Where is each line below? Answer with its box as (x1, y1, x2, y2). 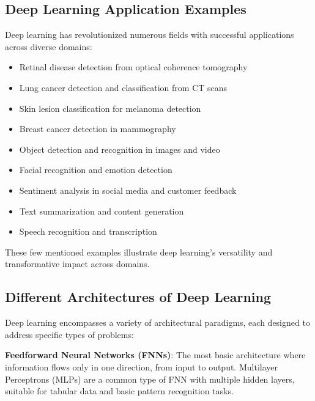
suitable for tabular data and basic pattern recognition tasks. (5, 384, 234, 397)
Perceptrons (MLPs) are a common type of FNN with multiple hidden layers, (5, 372, 295, 385)
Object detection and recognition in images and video (19, 142, 220, 155)
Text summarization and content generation (19, 204, 184, 217)
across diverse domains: (5, 40, 92, 53)
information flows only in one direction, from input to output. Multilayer (5, 360, 278, 373)
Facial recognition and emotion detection (19, 163, 172, 176)
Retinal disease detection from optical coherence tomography (19, 61, 248, 73)
